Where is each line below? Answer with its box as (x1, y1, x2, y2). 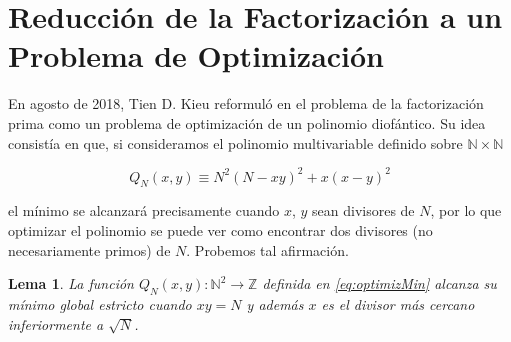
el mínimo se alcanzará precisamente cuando (8, 200, 280, 221)
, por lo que (430, 200, 502, 221)
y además (246, 293, 304, 314)
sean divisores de (312, 200, 415, 221)
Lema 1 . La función (8, 273, 134, 294)
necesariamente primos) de (8, 239, 171, 260)
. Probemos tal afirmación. (186, 239, 349, 260)
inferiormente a (8, 313, 104, 334)
